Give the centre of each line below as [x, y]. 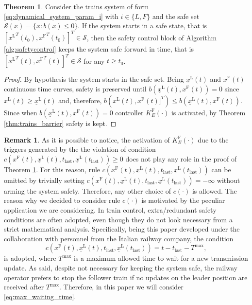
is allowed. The [214, 190]
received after [24, 287]
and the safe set [176, 16]
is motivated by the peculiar [183, 200]
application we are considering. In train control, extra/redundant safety [110, 209]
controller [129, 112]
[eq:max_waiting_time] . [40, 296]
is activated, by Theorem [208, 112]
